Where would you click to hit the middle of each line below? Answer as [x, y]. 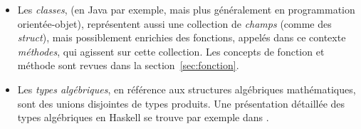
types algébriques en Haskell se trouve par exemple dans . [143, 117]
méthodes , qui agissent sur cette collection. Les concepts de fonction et [171, 51]
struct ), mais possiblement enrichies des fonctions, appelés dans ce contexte [182, 37]
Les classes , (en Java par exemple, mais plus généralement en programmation [186, 9]
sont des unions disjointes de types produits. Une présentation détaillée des [181, 103]
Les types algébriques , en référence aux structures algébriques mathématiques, [187, 89]
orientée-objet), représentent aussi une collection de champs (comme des [174, 23]
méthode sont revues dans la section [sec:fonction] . [128, 65]
